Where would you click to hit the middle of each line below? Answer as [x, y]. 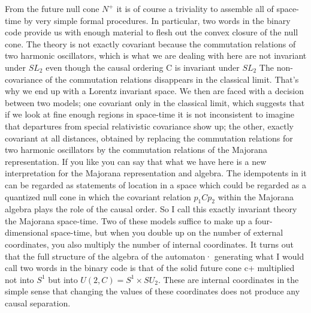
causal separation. [38, 303]
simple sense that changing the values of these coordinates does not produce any [153, 291]
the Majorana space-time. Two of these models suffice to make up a [129, 220]
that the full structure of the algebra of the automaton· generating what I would [155, 256]
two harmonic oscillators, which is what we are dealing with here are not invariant [156, 55]
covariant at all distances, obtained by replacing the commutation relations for [149, 138]
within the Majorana [256, 196]
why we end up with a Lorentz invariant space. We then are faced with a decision [154, 91]
